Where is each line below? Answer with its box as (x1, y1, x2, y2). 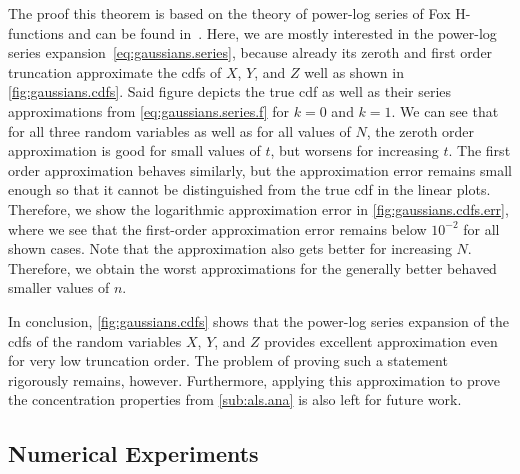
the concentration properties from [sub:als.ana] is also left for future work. (8, 389, 462, 410)
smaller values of (8, 277, 110, 298)
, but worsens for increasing (270, 140, 439, 161)
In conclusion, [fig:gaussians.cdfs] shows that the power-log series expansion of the (8, 310, 509, 331)
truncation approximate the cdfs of (8, 61, 222, 82)
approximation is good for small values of (8, 140, 261, 161)
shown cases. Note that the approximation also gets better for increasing (8, 238, 452, 259)
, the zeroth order (366, 120, 475, 141)
